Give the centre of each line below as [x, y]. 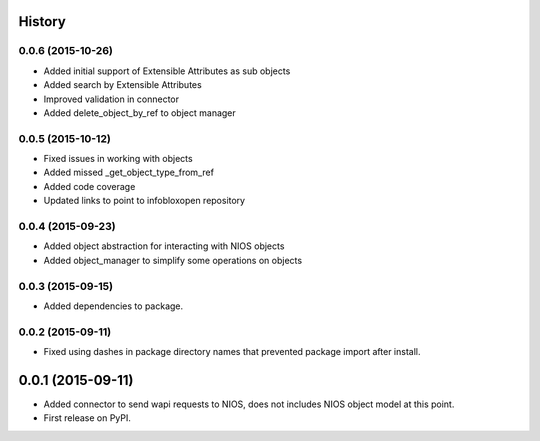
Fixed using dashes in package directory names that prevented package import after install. [232, 352]
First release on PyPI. [87, 418]
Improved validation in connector [111, 99]
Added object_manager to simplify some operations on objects [173, 260]
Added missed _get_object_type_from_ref [129, 172]
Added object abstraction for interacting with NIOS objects [164, 246]
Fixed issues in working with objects [118, 159]
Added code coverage [89, 186]
